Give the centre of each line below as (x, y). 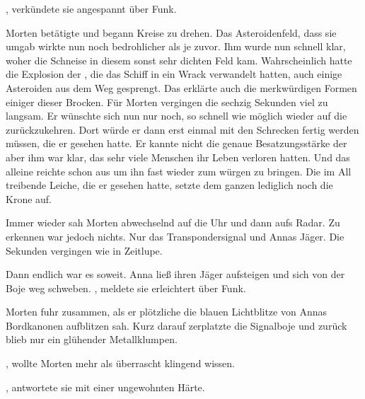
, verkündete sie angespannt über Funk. (91, 8)
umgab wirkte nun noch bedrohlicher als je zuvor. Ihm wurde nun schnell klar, (176, 46)
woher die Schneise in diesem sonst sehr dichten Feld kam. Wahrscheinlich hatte (179, 60)
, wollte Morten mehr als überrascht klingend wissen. (121, 363)
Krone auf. (29, 198)
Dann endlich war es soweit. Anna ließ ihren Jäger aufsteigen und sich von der (175, 274)
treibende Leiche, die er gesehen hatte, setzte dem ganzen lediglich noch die (169, 185)
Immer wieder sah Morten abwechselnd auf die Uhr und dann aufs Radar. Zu (173, 222)
